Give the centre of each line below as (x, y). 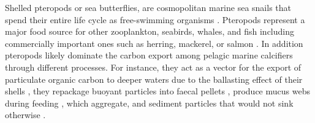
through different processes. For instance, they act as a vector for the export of (153, 67)
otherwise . (25, 115)
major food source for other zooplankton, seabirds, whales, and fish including (150, 31)
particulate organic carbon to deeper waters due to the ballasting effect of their (154, 79)
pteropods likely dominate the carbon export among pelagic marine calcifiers (149, 55)
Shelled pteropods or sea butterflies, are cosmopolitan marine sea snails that (148, 7)
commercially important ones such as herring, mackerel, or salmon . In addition (154, 43)
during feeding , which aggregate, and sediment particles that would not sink (149, 103)
